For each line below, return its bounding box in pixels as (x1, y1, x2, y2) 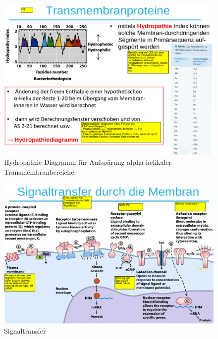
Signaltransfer (4, 325, 46, 336)
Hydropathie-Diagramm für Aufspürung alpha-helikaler (4, 157, 172, 167)
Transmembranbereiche (4, 166, 74, 177)
